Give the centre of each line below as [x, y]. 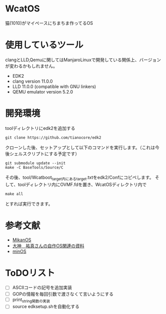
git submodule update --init [35, 163]
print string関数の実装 [31, 300]
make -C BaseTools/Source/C [34, 167]
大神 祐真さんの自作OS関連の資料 [48, 246]
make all [14, 194]
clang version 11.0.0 [33, 81]
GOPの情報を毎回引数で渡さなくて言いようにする [63, 294]
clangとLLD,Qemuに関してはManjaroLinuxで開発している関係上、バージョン [83, 60]
